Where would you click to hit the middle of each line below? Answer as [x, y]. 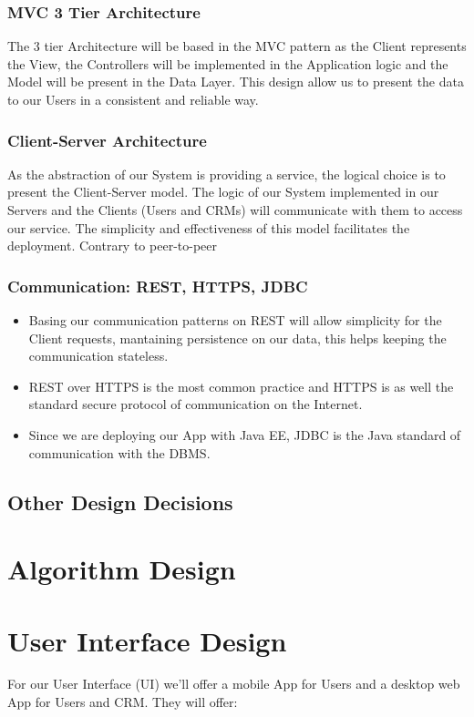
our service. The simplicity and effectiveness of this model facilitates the [209, 227]
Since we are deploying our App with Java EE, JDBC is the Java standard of [245, 434]
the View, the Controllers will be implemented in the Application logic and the [228, 63]
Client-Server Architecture [107, 140]
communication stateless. [98, 356]
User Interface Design [147, 640]
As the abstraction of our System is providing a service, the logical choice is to [227, 174]
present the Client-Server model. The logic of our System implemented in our [223, 192]
